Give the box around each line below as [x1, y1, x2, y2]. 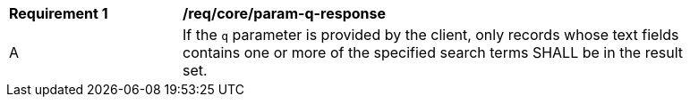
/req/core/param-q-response [183, 4, 386, 22]
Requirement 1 [9, 4, 108, 22]
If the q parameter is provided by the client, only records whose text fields [183, 26, 679, 44]
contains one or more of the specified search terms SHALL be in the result [183, 44, 684, 61]
